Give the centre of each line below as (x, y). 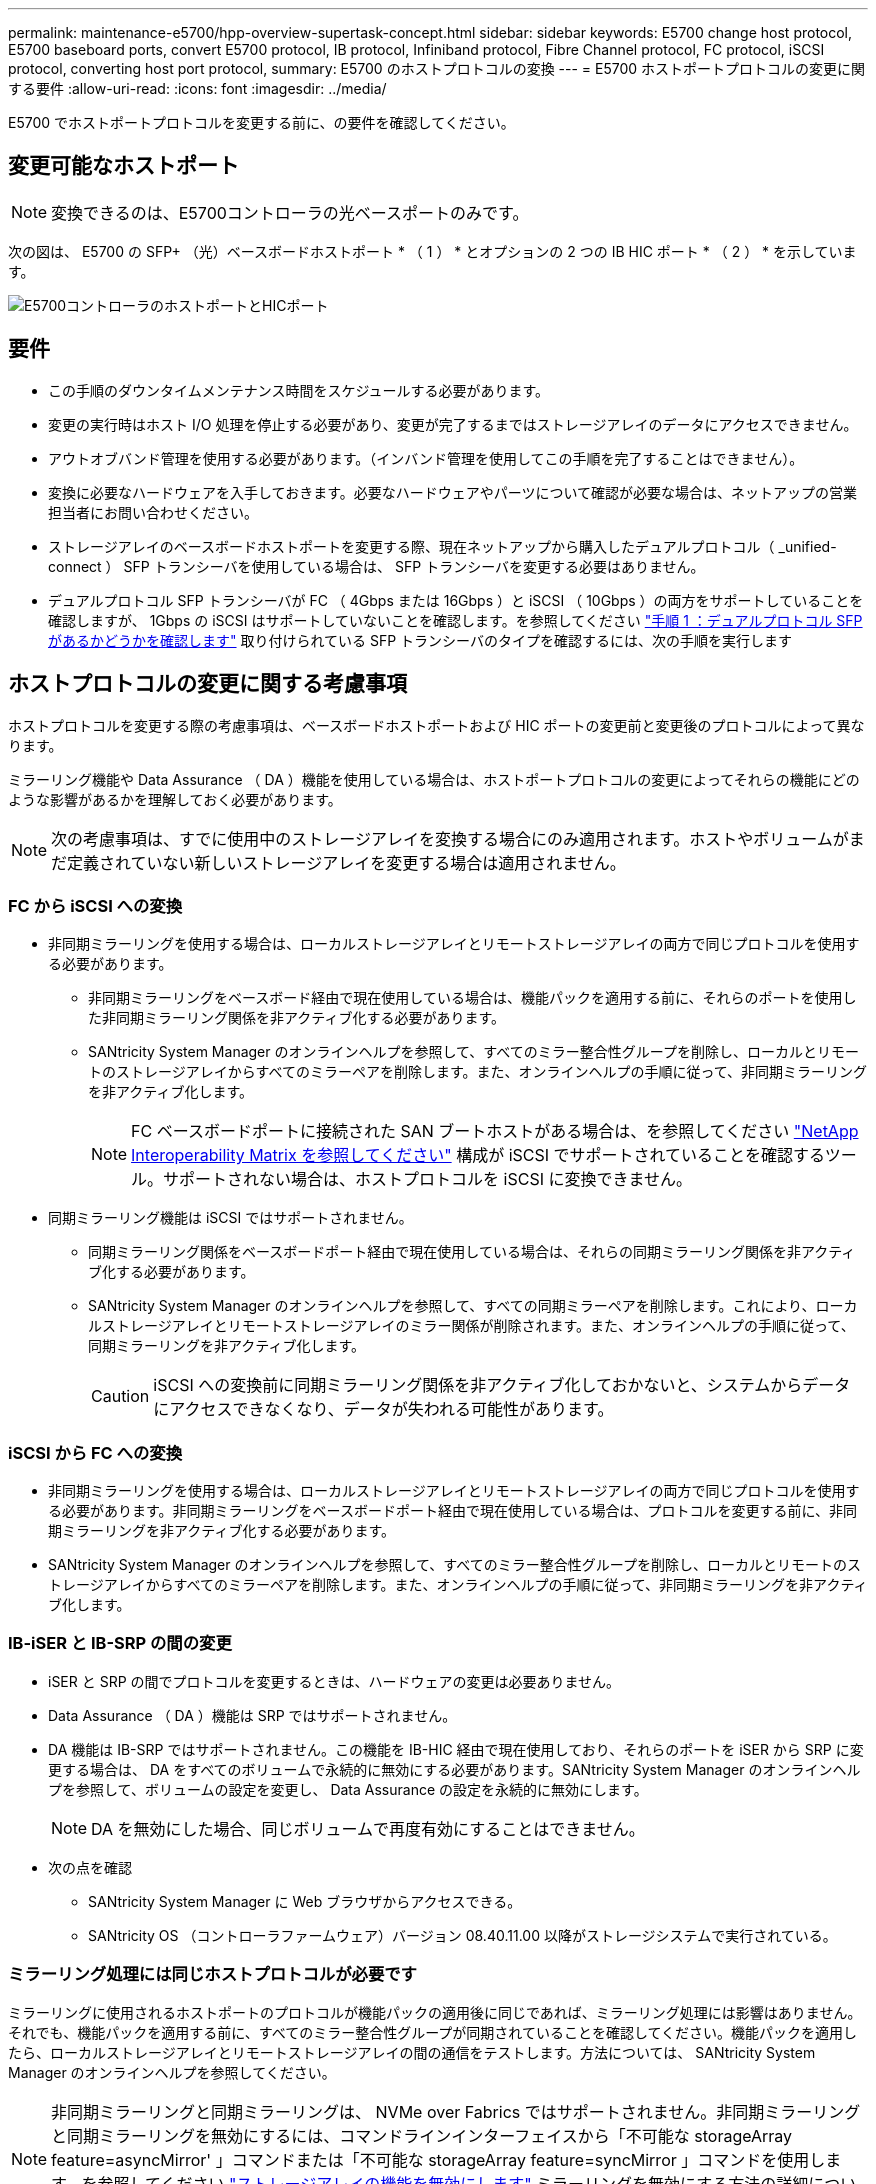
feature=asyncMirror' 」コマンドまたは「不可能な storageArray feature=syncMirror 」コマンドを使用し (438, 2159)
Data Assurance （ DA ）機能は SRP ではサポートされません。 (252, 1715)
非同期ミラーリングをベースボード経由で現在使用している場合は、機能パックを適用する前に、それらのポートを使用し (472, 998)
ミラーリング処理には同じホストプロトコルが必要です (212, 1974)
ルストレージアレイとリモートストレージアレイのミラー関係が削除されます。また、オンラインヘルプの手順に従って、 (471, 1326)
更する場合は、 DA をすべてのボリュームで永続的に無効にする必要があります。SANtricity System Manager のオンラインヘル (454, 1769)
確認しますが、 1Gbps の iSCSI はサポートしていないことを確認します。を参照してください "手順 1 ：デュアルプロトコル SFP (455, 620)
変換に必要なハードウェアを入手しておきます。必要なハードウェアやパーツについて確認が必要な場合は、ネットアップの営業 (453, 492)
